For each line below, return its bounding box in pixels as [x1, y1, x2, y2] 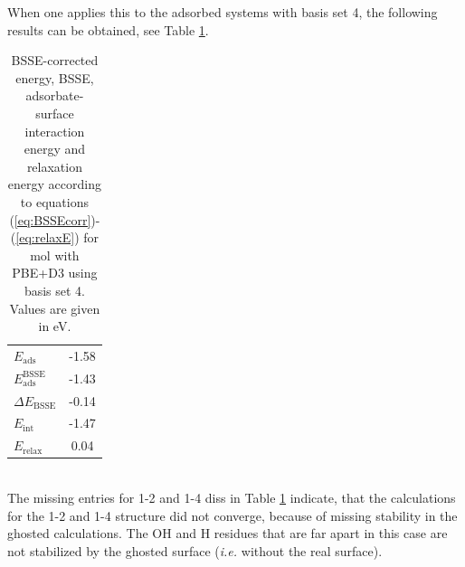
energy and [24, 139, 86, 158]
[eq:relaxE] [15, 228, 75, 247]
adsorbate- [25, 86, 84, 105]
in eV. [38, 317, 71, 335]
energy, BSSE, [15, 68, 94, 87]
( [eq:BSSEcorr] [9, 210, 91, 229]
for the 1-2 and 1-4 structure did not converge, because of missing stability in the [7, 506, 458, 524]
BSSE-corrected [11, 51, 99, 70]
